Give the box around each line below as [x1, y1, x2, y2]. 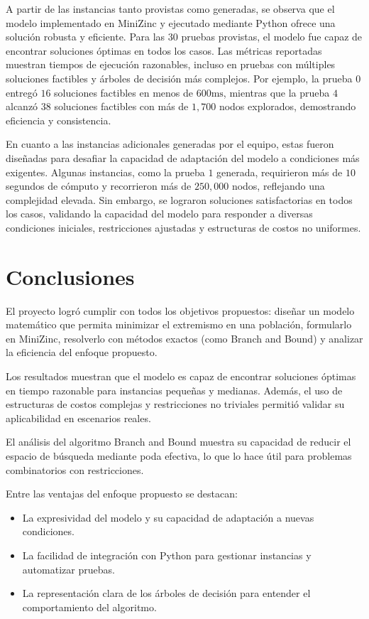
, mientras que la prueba [223, 85, 330, 99]
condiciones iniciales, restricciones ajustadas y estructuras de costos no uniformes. [6, 220, 361, 235]
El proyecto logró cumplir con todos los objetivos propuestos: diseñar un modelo [6, 303, 355, 318]
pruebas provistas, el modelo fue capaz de [181, 29, 363, 44]
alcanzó [6, 99, 38, 114]
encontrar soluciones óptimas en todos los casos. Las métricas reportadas [6, 43, 322, 58]
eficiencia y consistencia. [6, 112, 111, 127]
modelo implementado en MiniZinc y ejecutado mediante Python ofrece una [6, 15, 336, 30]
